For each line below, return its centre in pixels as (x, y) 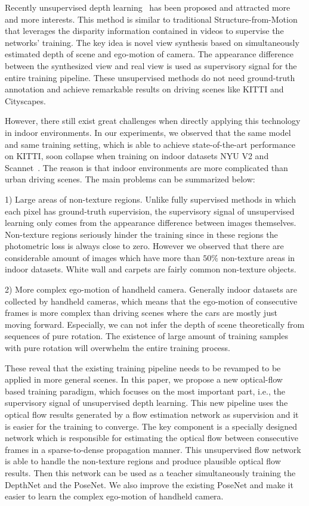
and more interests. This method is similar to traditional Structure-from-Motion (151, 19)
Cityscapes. (25, 100)
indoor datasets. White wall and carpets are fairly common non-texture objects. (151, 269)
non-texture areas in (258, 257)
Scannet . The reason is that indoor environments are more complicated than (146, 167)
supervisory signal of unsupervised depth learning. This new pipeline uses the (146, 403)
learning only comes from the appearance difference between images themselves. (151, 223)
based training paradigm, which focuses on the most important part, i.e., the (145, 391)
